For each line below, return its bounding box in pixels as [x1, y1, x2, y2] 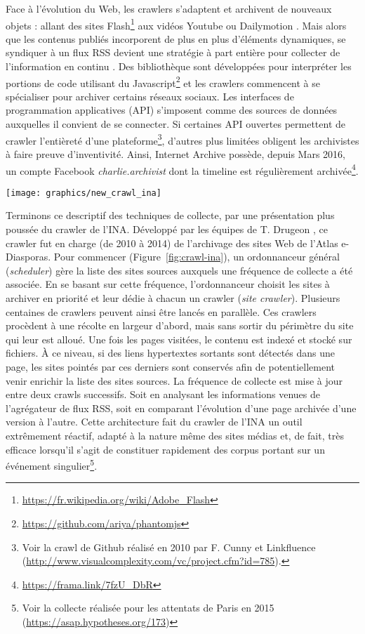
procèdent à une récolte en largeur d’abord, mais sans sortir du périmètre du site [6, 318, 354, 333]
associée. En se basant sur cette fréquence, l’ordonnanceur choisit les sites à [6, 277, 330, 291]
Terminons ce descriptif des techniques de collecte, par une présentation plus [6, 208, 335, 223]
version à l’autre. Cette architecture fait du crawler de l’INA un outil [6, 414, 303, 429]
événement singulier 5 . [6, 456, 98, 473]
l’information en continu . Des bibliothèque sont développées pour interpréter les [6, 59, 352, 74]
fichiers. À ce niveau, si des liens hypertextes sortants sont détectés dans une [6, 345, 336, 360]
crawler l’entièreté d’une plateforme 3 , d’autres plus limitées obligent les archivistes [6, 131, 359, 147]
